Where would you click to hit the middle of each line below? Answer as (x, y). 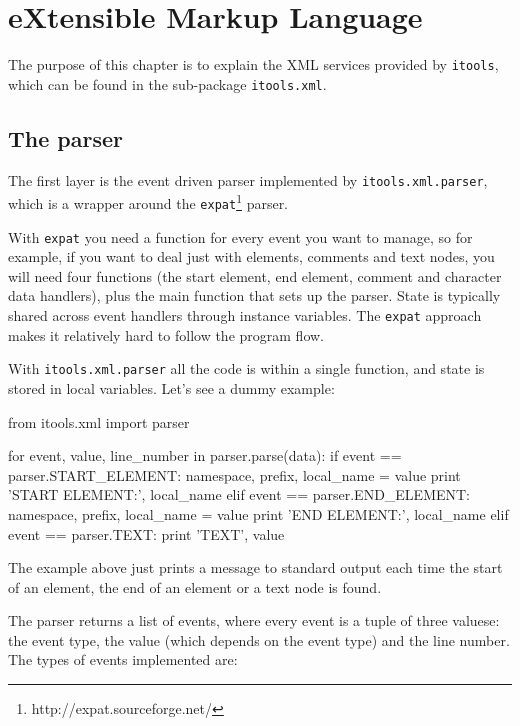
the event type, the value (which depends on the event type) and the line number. (259, 639)
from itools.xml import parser (99, 421)
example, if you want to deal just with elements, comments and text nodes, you (251, 256)
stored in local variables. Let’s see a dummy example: (171, 387)
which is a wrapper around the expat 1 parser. (148, 201)
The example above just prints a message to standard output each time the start (255, 567)
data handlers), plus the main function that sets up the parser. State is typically (254, 295)
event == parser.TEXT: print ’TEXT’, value (146, 533)
